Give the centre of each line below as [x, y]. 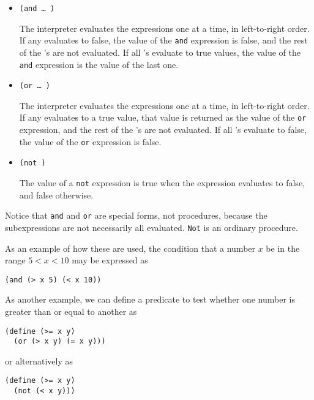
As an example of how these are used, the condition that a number [130, 248]
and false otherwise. [56, 194]
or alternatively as [39, 360]
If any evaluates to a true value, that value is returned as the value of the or [163, 117]
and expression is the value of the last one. [99, 64]
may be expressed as [110, 260]
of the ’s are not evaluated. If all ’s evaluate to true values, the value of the [160, 52]
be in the [283, 248]
